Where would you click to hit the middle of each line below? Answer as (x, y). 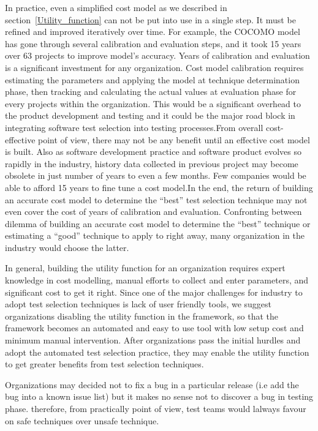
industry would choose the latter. (67, 247)
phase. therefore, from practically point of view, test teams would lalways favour (156, 408)
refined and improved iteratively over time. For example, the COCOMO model (153, 32)
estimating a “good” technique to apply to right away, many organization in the (155, 235)
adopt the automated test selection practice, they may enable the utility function (157, 352)
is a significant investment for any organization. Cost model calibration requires (154, 67)
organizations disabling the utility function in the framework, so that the (142, 316)
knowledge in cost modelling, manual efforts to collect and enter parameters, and (157, 280)
